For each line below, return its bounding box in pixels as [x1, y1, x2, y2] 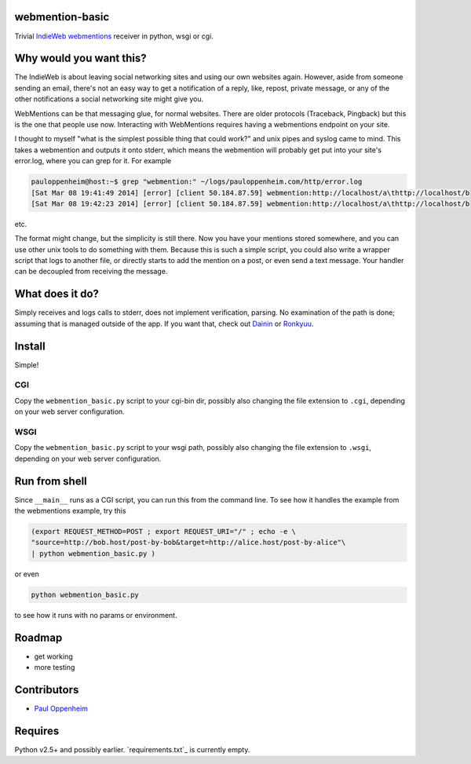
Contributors [14, 683, 79, 696]
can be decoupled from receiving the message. [14, 267, 168, 276]
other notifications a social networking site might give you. [14, 94, 204, 104]
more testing [34, 663, 75, 672]
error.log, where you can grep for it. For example [14, 156, 172, 166]
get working [34, 652, 74, 661]
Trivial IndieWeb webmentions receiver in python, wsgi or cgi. [14, 31, 214, 41]
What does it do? [14, 287, 100, 301]
